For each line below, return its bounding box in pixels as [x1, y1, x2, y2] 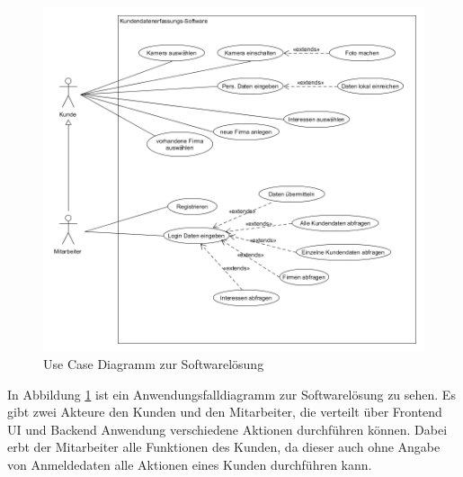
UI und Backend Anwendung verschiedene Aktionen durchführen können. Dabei [7, 419, 448, 438]
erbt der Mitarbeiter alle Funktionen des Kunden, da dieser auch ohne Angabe [7, 437, 441, 456]
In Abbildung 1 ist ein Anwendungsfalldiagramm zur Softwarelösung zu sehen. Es [7, 384, 456, 403]
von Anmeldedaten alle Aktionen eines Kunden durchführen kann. [7, 455, 372, 474]
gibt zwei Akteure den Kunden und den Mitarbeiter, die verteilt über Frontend [7, 402, 442, 421]
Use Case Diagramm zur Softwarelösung [43, 355, 264, 373]
